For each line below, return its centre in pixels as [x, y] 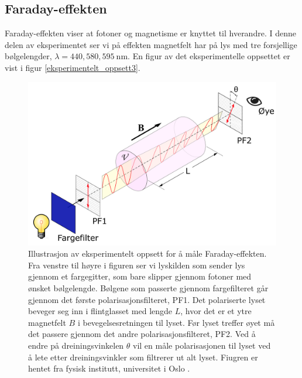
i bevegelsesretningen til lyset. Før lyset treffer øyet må [176, 322]
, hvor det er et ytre [216, 311]
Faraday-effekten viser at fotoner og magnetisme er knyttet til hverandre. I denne [150, 33]
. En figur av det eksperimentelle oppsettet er [209, 56]
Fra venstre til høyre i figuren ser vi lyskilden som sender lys [137, 265]
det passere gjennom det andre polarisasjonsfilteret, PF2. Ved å [142, 334]
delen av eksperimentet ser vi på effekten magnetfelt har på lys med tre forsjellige [151, 44]
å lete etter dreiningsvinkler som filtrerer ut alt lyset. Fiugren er [143, 357]
